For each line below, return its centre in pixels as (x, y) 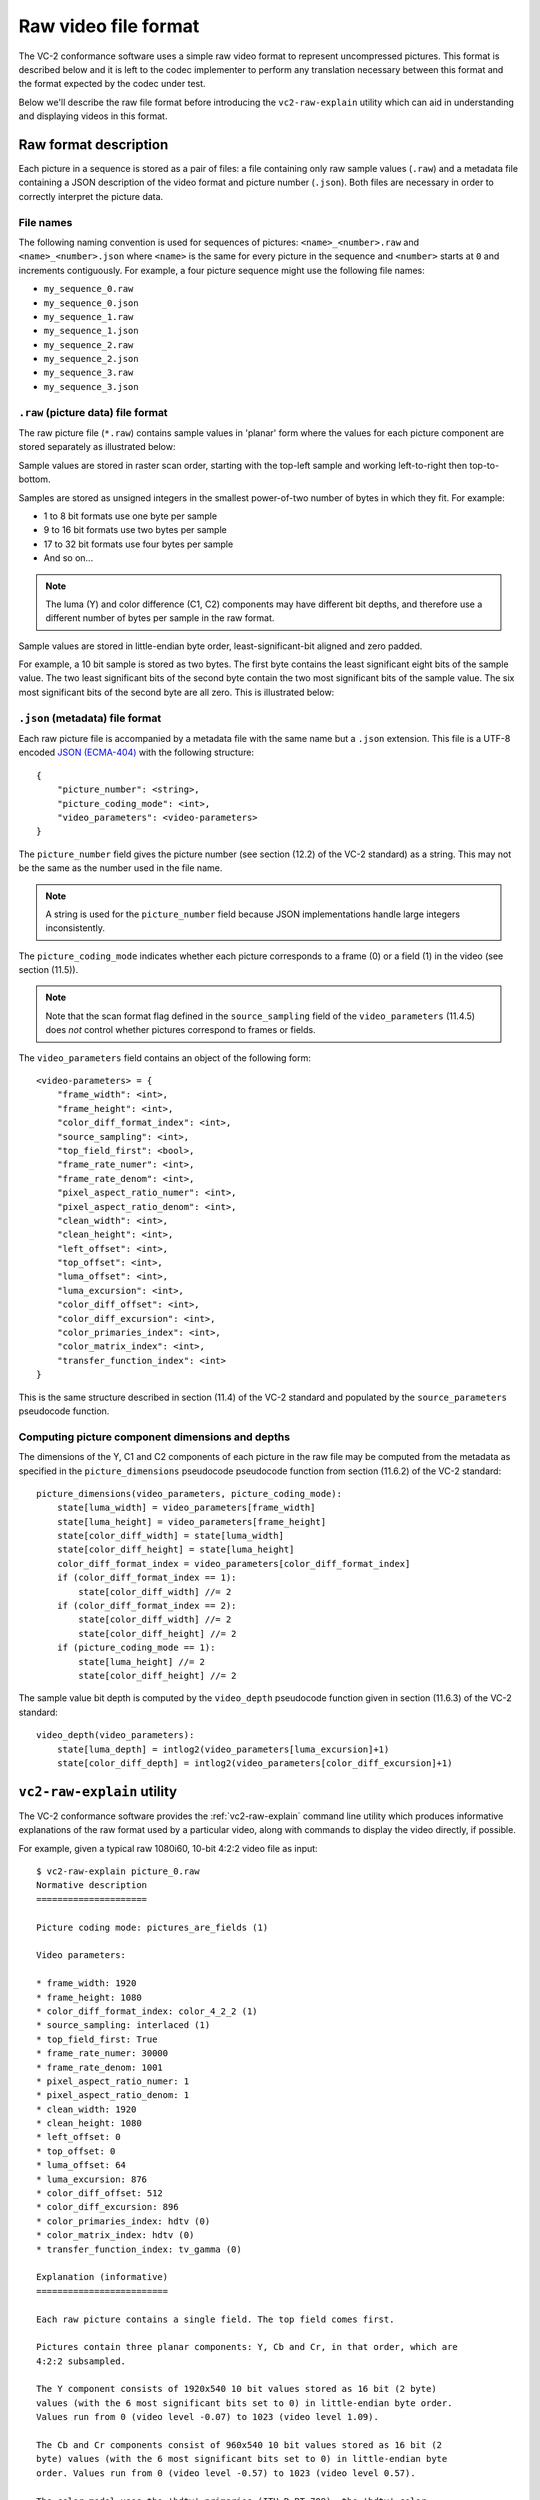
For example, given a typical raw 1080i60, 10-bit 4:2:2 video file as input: (168, 1848)
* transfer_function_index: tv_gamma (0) (139, 2249)
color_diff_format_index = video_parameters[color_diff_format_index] (233, 1563)
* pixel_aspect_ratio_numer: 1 (113, 2081)
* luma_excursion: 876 (92, 2179)
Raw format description (93, 144)
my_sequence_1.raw (88, 316)
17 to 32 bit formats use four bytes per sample (138, 544)
